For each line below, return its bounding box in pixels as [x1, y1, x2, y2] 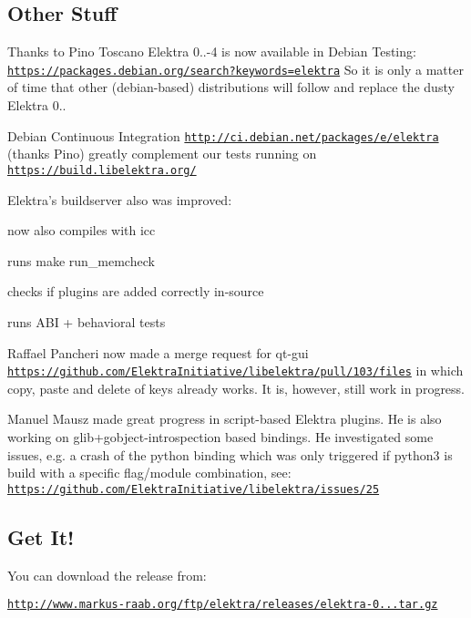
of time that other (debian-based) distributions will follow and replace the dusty [7, 77, 455, 97]
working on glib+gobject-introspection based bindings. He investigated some [7, 427, 434, 446]
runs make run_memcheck [7, 251, 155, 270]
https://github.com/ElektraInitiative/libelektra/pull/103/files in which [7, 361, 464, 380]
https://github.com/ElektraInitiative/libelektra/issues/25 [7, 482, 380, 496]
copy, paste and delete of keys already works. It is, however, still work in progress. [7, 378, 466, 397]
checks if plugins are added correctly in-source [7, 282, 264, 301]
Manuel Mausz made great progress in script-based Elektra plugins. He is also [7, 409, 442, 428]
